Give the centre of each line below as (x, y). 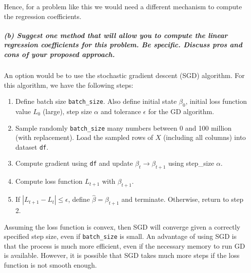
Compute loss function (49, 181)
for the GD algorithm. (181, 111)
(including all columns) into (205, 137)
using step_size (191, 163)
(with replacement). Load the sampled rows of (84, 137)
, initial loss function (216, 101)
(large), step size (67, 111)
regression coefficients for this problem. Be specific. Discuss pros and (123, 45)
